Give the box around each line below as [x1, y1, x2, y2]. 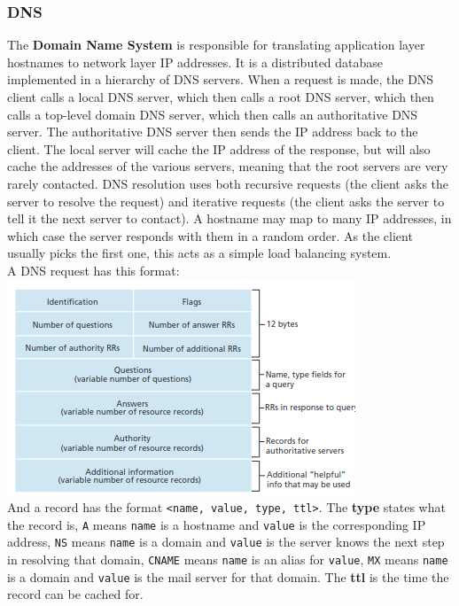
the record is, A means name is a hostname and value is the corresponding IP [7, 515, 426, 533]
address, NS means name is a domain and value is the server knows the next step [7, 532, 445, 551]
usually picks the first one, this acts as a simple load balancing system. [7, 244, 392, 262]
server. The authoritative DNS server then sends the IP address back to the [7, 122, 418, 141]
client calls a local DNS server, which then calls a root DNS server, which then [7, 88, 434, 105]
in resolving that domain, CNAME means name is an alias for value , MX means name [7, 550, 448, 569]
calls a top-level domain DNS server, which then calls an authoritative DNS [7, 105, 418, 123]
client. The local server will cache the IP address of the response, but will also [7, 139, 431, 158]
